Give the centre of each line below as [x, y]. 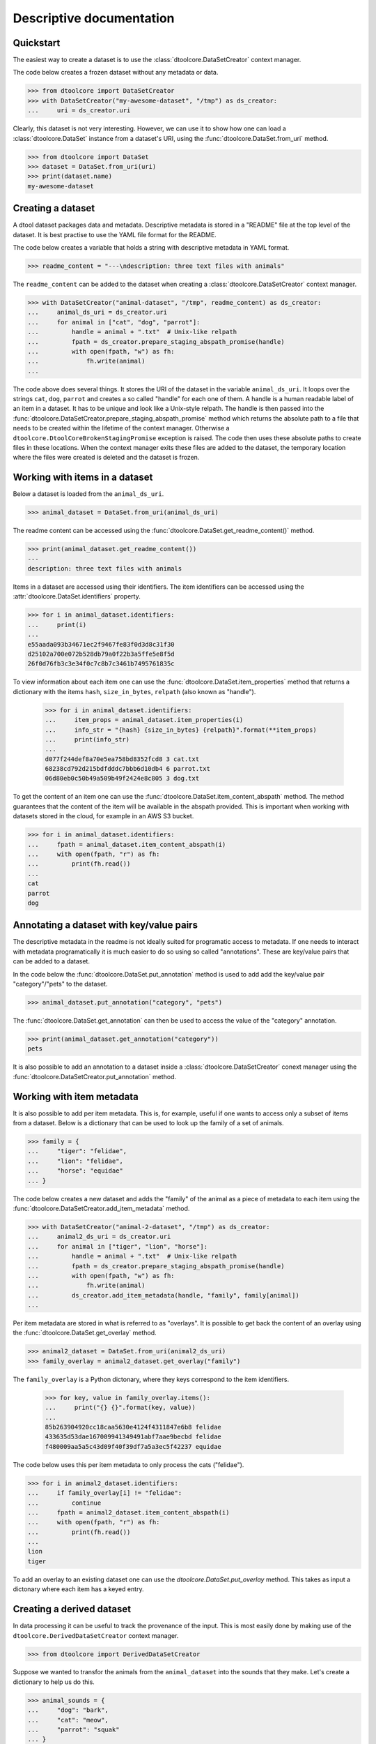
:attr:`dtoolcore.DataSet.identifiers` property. [77, 596]
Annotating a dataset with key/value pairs [105, 925]
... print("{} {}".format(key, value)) [120, 1408]
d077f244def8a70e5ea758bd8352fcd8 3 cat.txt [122, 759]
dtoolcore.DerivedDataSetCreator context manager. [96, 1635]
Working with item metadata [76, 1096]
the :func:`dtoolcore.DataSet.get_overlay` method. [85, 1333]
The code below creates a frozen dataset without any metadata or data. [116, 73]
